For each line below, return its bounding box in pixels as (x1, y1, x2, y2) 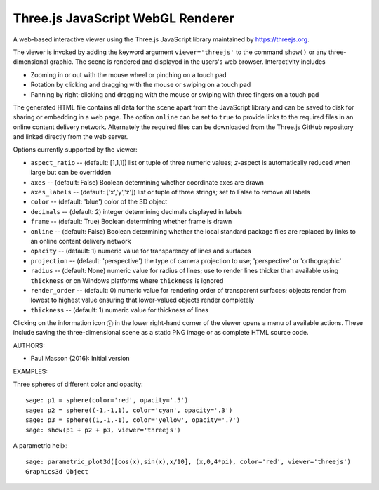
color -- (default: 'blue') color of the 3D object (30, 197, 168, 206)
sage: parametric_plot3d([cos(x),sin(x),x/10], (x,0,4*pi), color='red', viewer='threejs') (25, 458, 351, 466)
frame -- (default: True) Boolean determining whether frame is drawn (30, 218, 232, 226)
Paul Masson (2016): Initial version (30, 355, 130, 363)
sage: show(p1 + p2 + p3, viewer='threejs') (25, 425, 182, 434)
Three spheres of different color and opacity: (13, 380, 143, 389)
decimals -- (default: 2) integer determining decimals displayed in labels (30, 207, 243, 216)
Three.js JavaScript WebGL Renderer (13, 11, 234, 26)
